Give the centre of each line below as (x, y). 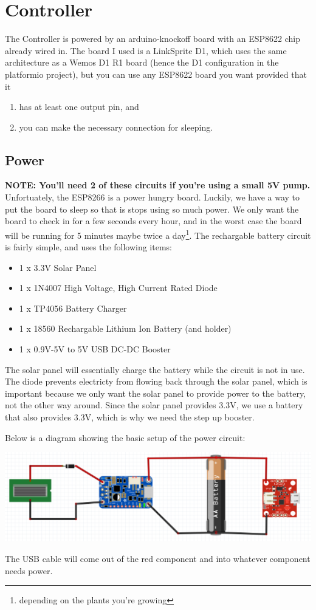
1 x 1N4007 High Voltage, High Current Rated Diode (118, 288)
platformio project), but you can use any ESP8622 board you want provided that (156, 74)
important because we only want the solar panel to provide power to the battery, (156, 393)
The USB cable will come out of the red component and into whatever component (158, 558)
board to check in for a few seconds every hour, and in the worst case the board (153, 221)
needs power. (29, 570)
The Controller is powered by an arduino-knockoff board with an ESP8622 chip (153, 39)
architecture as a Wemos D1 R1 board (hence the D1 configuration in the (142, 62)
